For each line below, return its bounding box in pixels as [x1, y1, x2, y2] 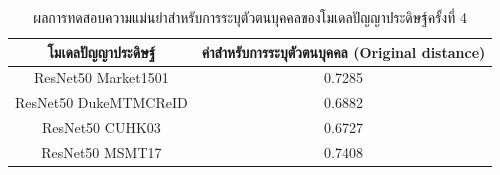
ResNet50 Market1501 [33, 67, 169, 88]
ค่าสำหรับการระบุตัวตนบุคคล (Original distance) [201, 41, 486, 62]
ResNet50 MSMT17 [41, 141, 162, 162]
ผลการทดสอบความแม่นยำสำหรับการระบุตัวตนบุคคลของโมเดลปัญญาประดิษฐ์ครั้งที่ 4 [33, 7, 467, 27]
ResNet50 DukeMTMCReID [15, 92, 188, 113]
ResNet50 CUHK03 [41, 117, 161, 138]
